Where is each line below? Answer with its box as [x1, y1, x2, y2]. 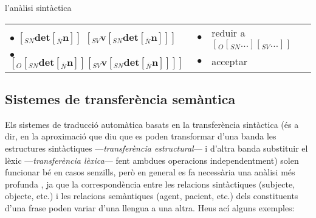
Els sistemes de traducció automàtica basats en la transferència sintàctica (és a [5, 118, 299, 130]
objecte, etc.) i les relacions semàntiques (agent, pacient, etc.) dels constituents [5, 189, 298, 202]
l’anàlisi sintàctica [5, 1, 72, 13]
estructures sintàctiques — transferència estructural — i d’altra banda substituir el [5, 141, 308, 154]
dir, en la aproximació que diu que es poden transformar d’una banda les [5, 130, 276, 142]
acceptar [211, 54, 247, 68]
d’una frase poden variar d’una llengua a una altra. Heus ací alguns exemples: [5, 201, 295, 214]
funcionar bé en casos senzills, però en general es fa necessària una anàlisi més [5, 166, 295, 178]
